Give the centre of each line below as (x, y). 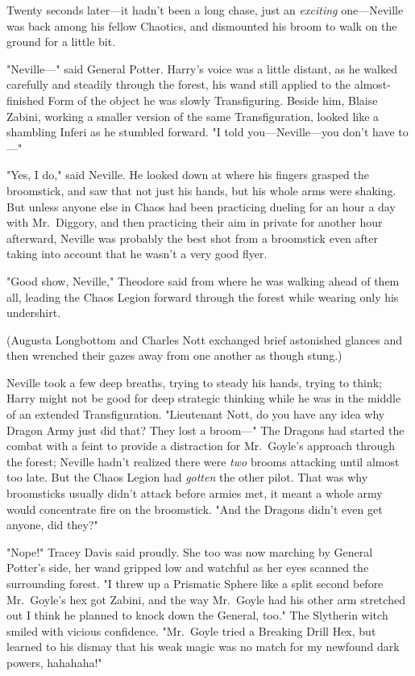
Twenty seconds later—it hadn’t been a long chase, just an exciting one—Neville (205, 10)
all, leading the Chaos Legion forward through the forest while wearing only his (203, 296)
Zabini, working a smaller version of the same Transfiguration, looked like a (193, 116)
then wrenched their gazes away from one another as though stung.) (174, 355)
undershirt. (34, 313)
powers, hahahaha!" (54, 662)
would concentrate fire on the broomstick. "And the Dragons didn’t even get (195, 509)
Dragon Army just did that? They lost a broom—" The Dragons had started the (205, 430)
